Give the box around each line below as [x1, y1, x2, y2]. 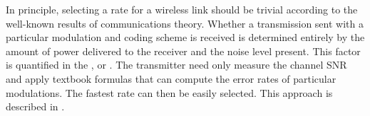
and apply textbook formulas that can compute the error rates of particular [6, 71, 336, 86]
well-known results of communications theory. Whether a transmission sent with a [6, 16, 364, 30]
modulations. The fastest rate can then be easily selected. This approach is [6, 85, 333, 100]
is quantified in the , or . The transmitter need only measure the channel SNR [6, 57, 347, 72]
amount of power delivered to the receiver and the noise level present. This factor [6, 43, 361, 58]
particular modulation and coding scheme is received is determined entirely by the [6, 30, 365, 45]
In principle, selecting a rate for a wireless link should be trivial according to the [6, 2, 358, 16]
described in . [6, 99, 65, 114]
